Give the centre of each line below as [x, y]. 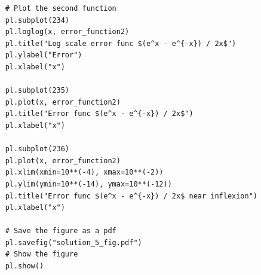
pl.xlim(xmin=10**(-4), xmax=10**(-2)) [84, 172]
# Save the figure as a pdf [61, 231]
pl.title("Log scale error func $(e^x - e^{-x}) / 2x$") [121, 43]
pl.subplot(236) [37, 149]
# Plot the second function [61, 8]
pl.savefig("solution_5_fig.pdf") [73, 242]
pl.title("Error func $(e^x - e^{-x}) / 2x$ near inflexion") [131, 196]
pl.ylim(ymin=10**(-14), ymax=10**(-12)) [88, 184]
